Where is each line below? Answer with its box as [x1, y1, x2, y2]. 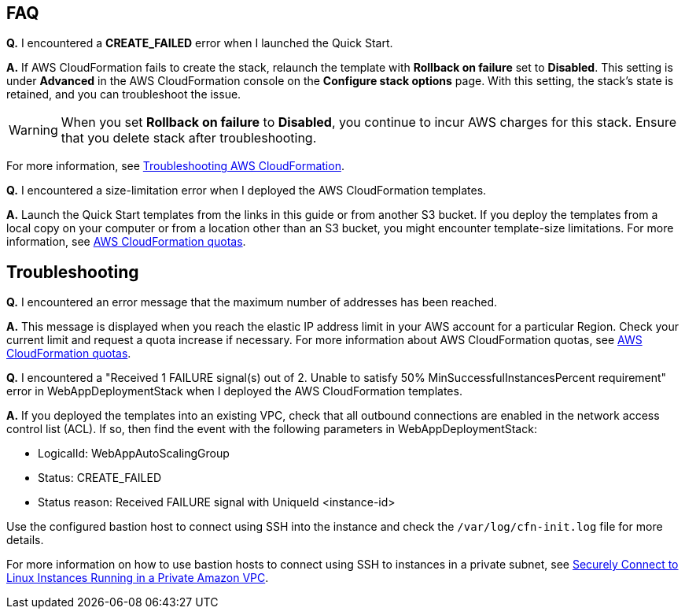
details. [6, 533, 44, 547]
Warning [9, 122, 58, 139]
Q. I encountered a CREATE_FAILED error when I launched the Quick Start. [6, 36, 393, 50]
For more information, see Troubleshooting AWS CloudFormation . [6, 159, 344, 173]
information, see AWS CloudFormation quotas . [6, 235, 246, 249]
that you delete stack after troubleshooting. [61, 130, 317, 146]
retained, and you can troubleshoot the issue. [6, 87, 241, 102]
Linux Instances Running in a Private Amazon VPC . [6, 571, 269, 585]
